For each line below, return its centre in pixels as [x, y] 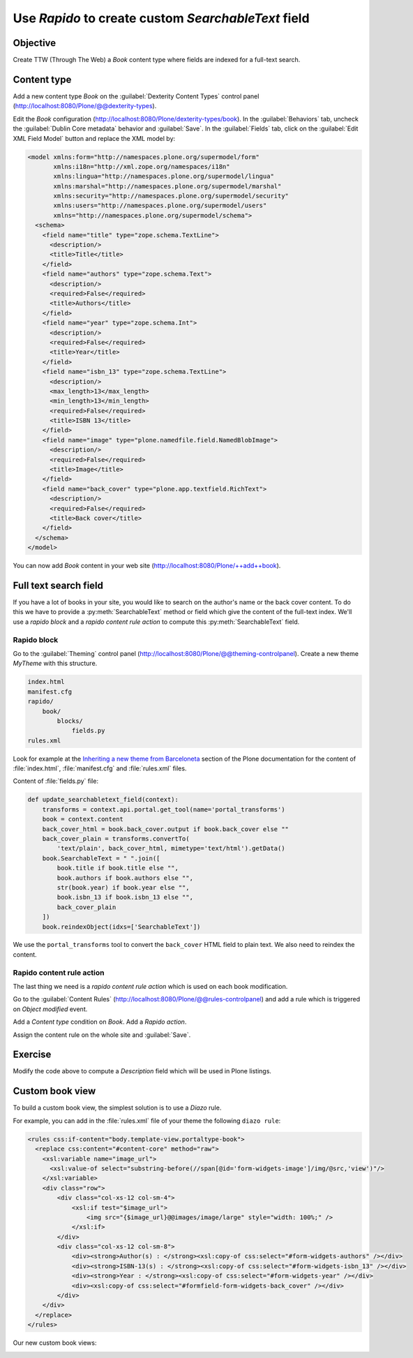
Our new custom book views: [55, 1343]
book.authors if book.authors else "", [125, 878]
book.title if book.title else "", [118, 868]
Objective [35, 43]
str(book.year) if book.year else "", [123, 887]
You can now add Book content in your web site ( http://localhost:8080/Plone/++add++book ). [147, 566]
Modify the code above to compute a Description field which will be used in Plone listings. [142, 1071]
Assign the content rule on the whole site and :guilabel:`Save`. [102, 1035]
